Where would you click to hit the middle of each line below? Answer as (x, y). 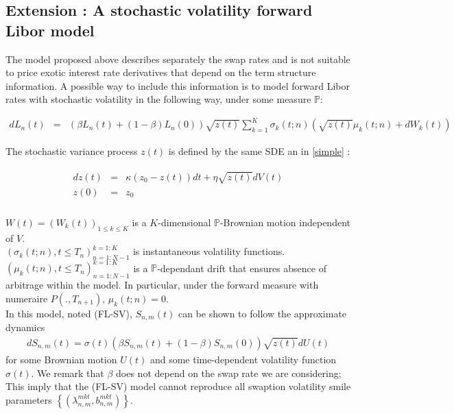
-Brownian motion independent (285, 222)
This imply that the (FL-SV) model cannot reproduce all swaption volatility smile (178, 386)
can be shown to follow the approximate (262, 313)
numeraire (27, 298)
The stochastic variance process (72, 150)
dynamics (25, 327)
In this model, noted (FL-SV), (69, 313)
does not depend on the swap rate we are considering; (229, 373)
